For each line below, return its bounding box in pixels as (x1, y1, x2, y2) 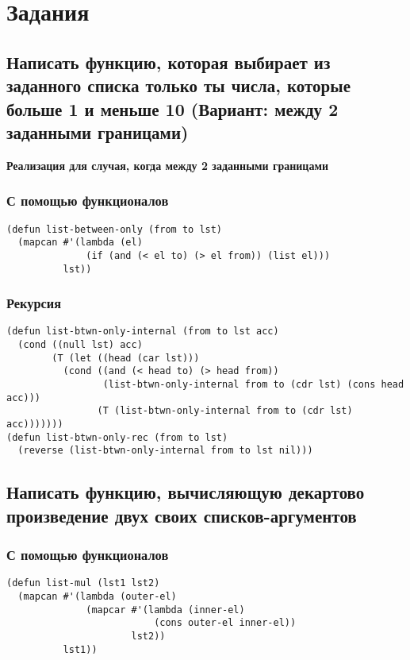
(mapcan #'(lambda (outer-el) (17, 591, 177, 603)
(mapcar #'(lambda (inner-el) (86, 604, 245, 616)
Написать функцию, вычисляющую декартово (6, 480, 365, 504)
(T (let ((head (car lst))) (52, 352, 200, 364)
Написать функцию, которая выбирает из (6, 49, 331, 74)
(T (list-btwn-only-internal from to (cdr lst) (97, 405, 353, 417)
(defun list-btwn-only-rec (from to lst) (6, 431, 228, 443)
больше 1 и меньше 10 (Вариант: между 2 (6, 96, 339, 121)
